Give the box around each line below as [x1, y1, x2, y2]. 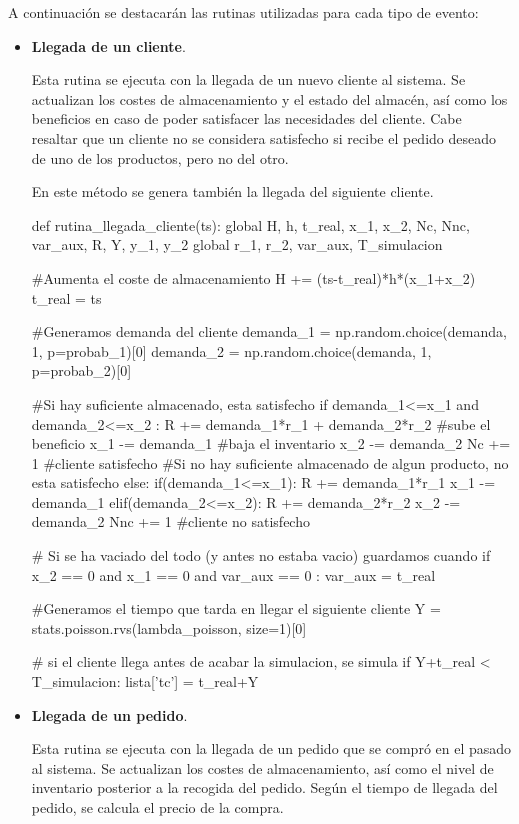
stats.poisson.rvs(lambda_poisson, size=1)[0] [31, 617, 307, 638]
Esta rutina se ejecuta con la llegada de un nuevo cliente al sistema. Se [31, 69, 466, 90]
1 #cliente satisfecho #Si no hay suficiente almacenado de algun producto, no [31, 452, 509, 473]
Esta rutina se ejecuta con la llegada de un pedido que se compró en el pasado [31, 738, 512, 759]
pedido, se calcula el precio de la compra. [31, 797, 284, 817]
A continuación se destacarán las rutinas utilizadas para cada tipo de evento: [8, 2, 479, 22]
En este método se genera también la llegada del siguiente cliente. [31, 181, 434, 202]
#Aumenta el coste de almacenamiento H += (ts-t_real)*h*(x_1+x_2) [31, 267, 476, 288]
